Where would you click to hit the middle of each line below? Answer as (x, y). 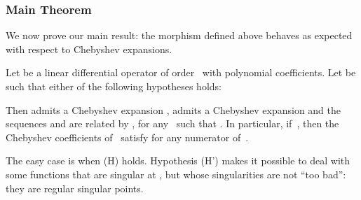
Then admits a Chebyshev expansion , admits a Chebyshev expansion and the (173, 109)
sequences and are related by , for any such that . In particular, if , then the (172, 123)
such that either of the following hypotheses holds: (114, 86)
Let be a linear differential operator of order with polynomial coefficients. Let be (181, 72)
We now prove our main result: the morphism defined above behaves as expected (179, 35)
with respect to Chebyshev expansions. (89, 49)
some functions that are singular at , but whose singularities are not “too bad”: (176, 174)
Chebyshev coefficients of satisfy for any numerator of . (127, 137)
